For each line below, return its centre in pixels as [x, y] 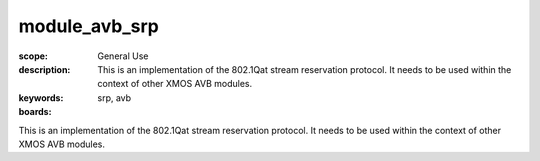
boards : [35, 112]
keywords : [41, 97]
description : [44, 69]
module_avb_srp [88, 26]
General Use [123, 56]
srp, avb [114, 97]
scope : [33, 56]
